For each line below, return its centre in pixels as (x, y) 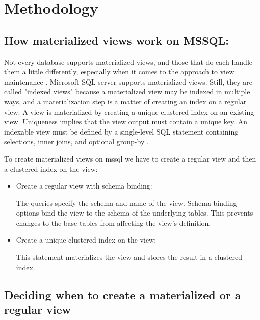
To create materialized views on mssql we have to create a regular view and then (130, 158)
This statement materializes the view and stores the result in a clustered (129, 257)
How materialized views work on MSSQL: (116, 40)
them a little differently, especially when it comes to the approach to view (119, 72)
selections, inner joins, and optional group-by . (76, 141)
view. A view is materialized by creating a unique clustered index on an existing (129, 111)
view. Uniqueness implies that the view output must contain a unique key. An (126, 122)
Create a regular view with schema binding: (84, 186)
